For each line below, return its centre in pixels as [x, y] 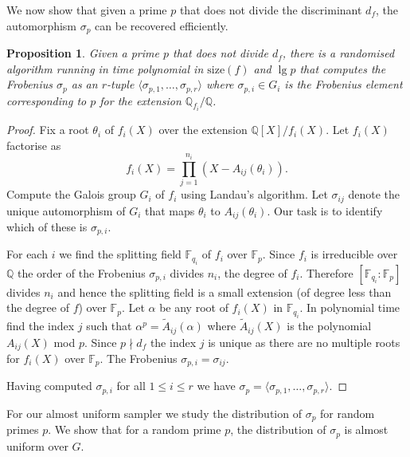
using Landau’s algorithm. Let [254, 194]
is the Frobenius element [344, 84]
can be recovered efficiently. [162, 25]
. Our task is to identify [325, 210]
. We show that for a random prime [135, 429]
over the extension [203, 130]
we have [216, 386]
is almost [366, 429]
